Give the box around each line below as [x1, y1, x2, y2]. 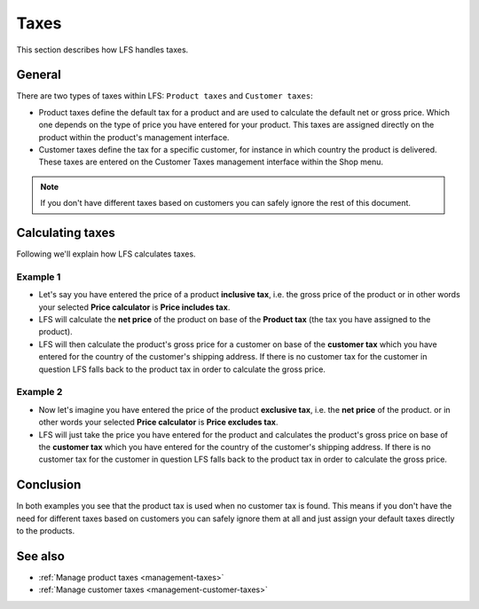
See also [16, 549, 66, 564]
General [16, 67, 62, 83]
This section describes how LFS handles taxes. [16, 44, 189, 55]
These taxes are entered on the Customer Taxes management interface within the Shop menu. [38, 156, 383, 168]
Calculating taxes [16, 225, 115, 240]
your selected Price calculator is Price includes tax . [38, 302, 231, 312]
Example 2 [16, 386, 63, 399]
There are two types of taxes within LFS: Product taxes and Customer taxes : [16, 91, 314, 101]
